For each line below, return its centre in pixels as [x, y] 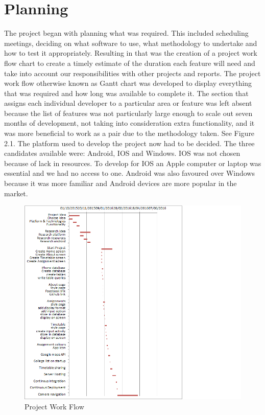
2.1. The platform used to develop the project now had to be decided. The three [129, 143]
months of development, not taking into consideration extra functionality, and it [129, 123]
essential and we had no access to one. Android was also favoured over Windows [129, 173]
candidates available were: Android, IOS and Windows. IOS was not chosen [122, 153]
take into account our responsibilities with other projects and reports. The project [132, 73]
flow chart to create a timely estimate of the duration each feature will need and [130, 63]
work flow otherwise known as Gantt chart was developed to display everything [128, 83]
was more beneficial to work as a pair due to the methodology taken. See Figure [129, 133]
